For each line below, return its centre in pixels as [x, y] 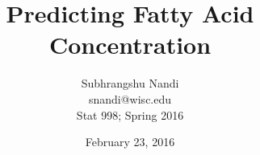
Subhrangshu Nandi [130, 83]
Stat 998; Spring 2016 [130, 114]
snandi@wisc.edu [130, 98]
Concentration [130, 45]
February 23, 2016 [130, 142]
